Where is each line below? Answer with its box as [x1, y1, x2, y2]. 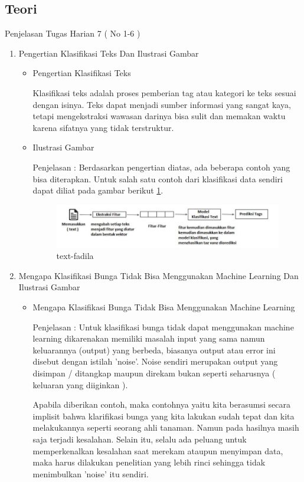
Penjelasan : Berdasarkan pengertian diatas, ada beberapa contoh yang [32, 160, 290, 173]
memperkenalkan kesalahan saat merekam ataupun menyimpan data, [32, 444, 283, 457]
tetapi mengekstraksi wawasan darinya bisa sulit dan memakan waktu [32, 110, 286, 122]
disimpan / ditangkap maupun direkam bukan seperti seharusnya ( [32, 367, 276, 379]
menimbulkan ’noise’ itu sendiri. [32, 467, 149, 480]
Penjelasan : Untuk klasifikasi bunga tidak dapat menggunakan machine [32, 320, 294, 333]
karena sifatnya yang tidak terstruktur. [32, 121, 174, 133]
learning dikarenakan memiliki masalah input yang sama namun [32, 332, 265, 345]
